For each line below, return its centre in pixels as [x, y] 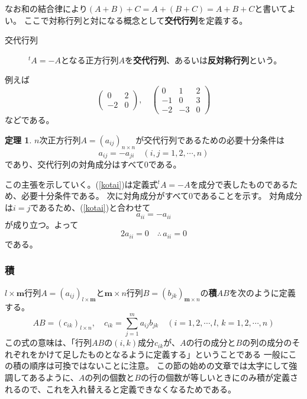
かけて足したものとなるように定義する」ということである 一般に [163, 354]
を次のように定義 [262, 292]
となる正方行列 [90, 59]
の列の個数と [110, 377]
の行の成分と [211, 342]
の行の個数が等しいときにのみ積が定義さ [219, 377]
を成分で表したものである [240, 184]
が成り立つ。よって [42, 224]
